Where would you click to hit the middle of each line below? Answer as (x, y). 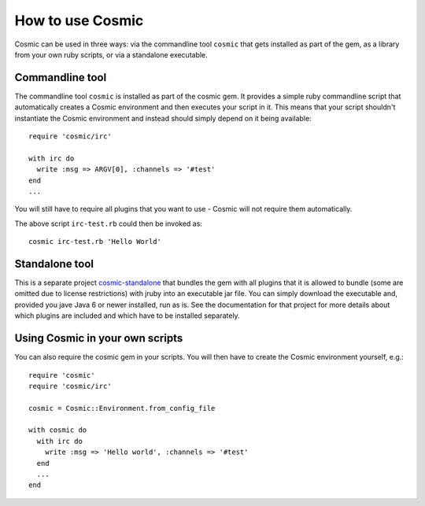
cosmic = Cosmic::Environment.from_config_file (122, 408)
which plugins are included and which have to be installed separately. (127, 316)
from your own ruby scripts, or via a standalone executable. (111, 54)
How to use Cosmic (79, 20)
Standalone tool (54, 264)
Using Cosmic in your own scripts (99, 338)
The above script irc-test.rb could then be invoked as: (108, 223)
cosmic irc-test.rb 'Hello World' (95, 242)
